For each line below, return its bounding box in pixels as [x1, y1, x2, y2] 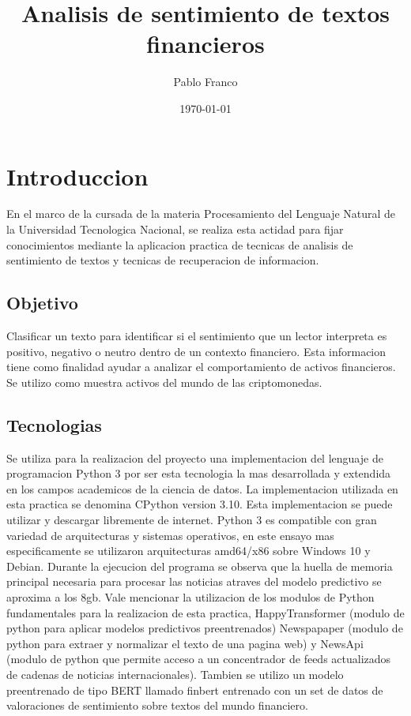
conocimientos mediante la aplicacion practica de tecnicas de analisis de [6, 236, 353, 253]
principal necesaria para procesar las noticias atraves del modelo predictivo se [6, 573, 382, 590]
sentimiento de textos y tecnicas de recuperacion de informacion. [6, 252, 319, 268]
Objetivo [6, 291, 78, 315]
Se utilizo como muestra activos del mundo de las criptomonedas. [6, 373, 322, 390]
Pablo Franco [173, 73, 238, 90]
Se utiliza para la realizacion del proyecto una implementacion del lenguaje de [6, 449, 383, 466]
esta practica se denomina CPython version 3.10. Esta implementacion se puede [6, 496, 393, 512]
